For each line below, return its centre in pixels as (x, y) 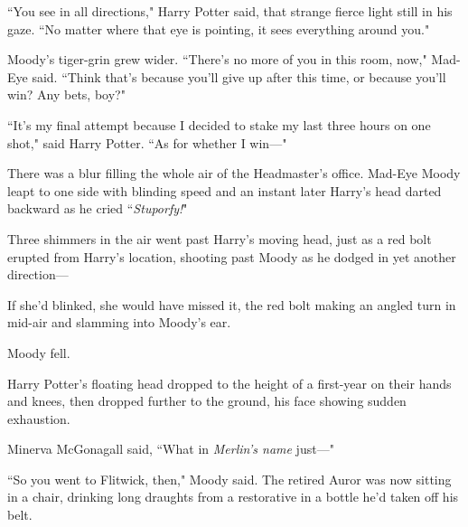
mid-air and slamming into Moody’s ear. (119, 322)
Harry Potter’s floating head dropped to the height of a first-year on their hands (229, 383)
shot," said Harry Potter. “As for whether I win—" (147, 142)
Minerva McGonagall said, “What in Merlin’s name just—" (171, 449)
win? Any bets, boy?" (66, 94)
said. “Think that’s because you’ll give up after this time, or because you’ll (239, 76)
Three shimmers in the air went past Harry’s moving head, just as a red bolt (220, 238)
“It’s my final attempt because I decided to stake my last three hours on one (219, 124)
